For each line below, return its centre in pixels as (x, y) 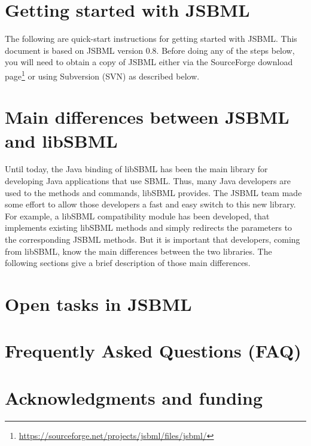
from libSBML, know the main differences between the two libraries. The (138, 251)
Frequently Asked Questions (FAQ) (153, 351)
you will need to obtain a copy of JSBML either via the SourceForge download (149, 62)
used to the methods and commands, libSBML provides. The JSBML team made (153, 192)
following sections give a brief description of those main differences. (128, 263)
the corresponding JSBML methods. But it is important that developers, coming (153, 239)
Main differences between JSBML (147, 117)
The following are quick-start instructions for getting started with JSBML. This (151, 39)
